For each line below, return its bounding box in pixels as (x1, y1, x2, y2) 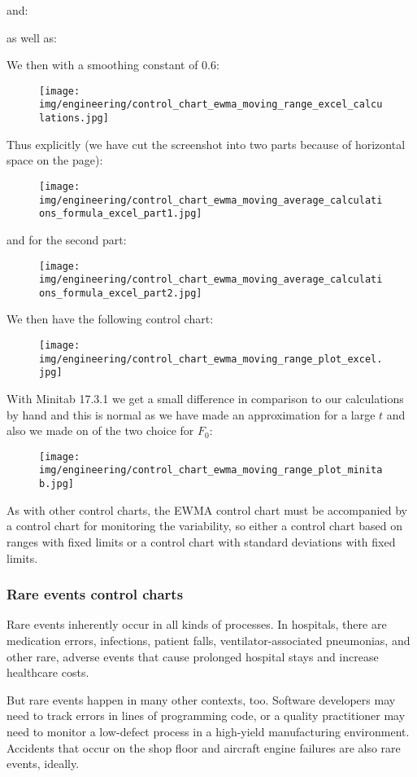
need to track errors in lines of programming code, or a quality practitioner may (7, 707, 406, 724)
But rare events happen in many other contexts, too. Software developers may (7, 691, 396, 708)
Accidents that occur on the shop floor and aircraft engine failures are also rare (7, 739, 401, 756)
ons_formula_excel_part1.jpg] (39, 208, 202, 220)
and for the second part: (7, 230, 127, 248)
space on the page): (7, 151, 103, 169)
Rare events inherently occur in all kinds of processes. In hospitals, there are (7, 616, 387, 633)
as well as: (7, 29, 57, 46)
